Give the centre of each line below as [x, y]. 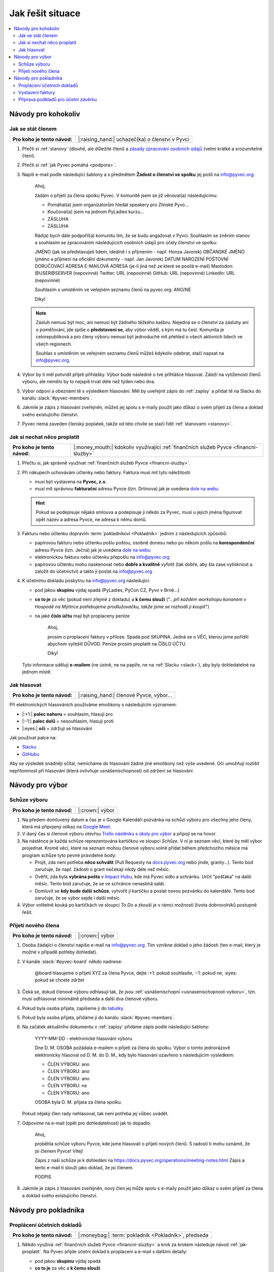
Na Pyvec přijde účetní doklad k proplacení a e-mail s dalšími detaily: [115, 1252]
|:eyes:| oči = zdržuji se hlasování [57, 728]
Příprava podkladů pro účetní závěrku [58, 100]
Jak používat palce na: [33, 737]
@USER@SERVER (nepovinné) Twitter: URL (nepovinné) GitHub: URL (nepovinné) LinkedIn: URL [135, 273]
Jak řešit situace [45, 13]
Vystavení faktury [37, 93]
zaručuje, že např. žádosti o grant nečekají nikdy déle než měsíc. [102, 870]
